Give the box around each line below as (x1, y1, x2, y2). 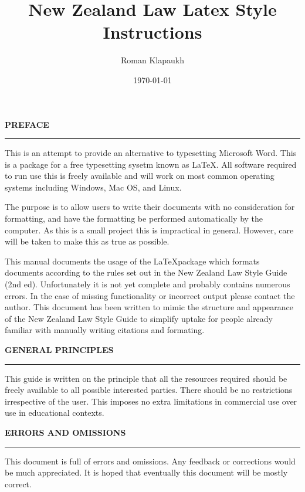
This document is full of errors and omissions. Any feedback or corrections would (5, 454, 296, 467)
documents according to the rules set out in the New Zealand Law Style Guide (5, 266, 287, 279)
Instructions (103, 20, 202, 44)
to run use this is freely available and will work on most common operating (5, 169, 274, 182)
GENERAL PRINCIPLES (5, 344, 114, 355)
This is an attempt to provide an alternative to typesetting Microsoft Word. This (5, 147, 297, 159)
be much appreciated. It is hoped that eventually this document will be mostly (5, 466, 288, 479)
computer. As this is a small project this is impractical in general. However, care (5, 223, 294, 236)
